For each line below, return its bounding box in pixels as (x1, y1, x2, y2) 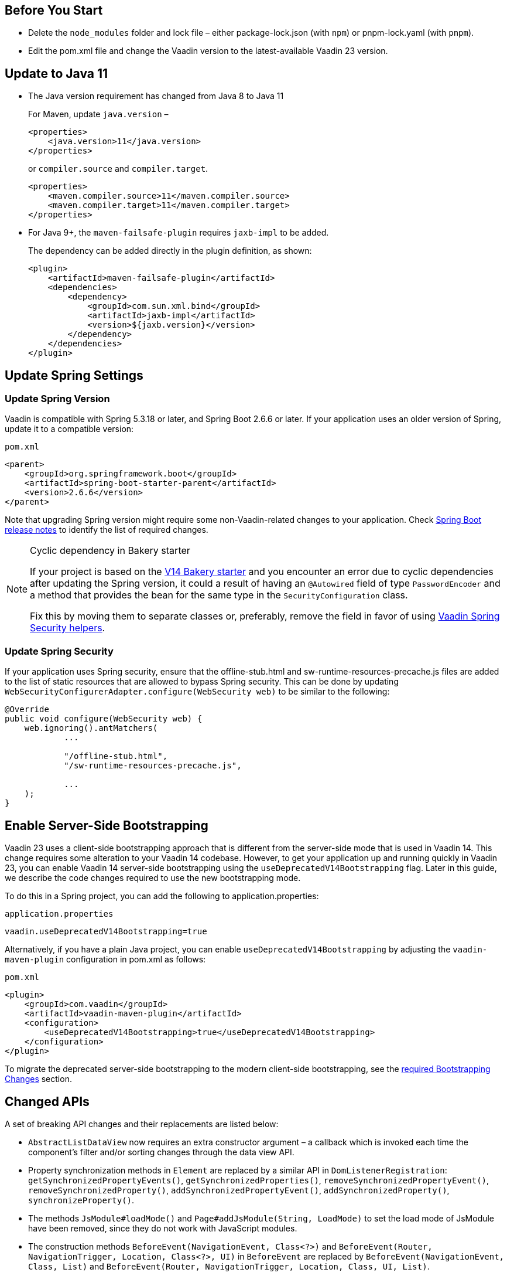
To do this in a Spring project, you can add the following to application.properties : (5, 891, 319, 901)
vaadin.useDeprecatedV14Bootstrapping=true (5, 927, 207, 937)
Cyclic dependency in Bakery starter (30, 545, 190, 557)
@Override (5, 705, 49, 714)
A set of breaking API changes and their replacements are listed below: (5, 1118, 279, 1129)
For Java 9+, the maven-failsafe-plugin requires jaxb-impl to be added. (28, 227, 329, 238)
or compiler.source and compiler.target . (28, 164, 208, 174)
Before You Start (5, 3, 103, 18)
